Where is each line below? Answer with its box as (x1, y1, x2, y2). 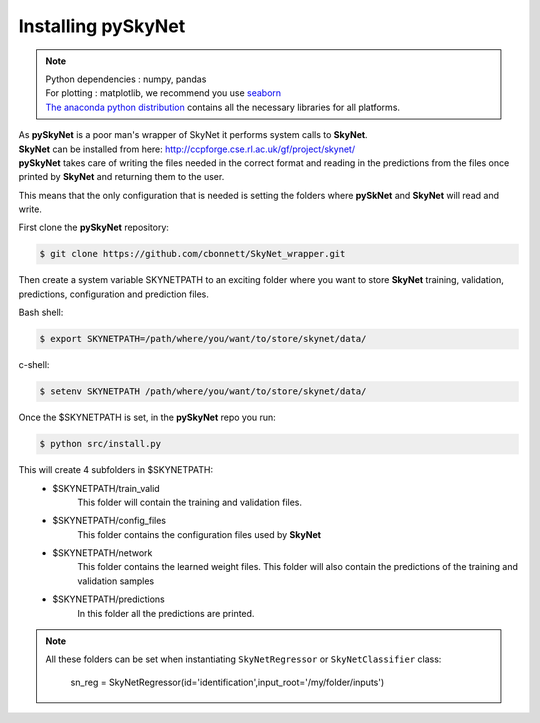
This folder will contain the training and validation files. (77, 496, 303, 508)
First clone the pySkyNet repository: (18, 221, 170, 234)
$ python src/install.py (39, 438, 162, 450)
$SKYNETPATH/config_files (52, 515, 167, 527)
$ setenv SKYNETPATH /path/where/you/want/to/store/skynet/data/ (39, 386, 367, 397)
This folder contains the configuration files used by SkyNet (77, 528, 322, 540)
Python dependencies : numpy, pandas (45, 73, 207, 85)
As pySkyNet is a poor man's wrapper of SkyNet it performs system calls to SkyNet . (18, 129, 369, 141)
